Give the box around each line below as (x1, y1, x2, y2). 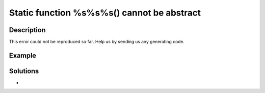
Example (9, 51, 36, 59)
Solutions (9, 67, 39, 75)
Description (9, 26, 46, 34)
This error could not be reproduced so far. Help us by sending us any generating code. (9, 39, 185, 45)
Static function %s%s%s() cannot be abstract (9, 7, 201, 18)
